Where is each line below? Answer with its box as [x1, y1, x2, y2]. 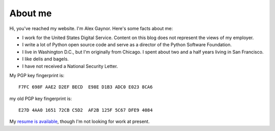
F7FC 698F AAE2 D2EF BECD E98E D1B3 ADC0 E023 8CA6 [18, 84, 153, 90]
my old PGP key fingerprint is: [9, 95, 72, 102]
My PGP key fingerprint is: [9, 72, 65, 78]
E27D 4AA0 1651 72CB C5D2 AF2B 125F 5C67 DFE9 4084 [18, 107, 153, 113]
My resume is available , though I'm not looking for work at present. [9, 118, 150, 124]
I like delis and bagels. [22, 56, 69, 62]
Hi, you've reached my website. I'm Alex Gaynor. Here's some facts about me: [9, 25, 173, 31]
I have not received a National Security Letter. [22, 63, 118, 69]
